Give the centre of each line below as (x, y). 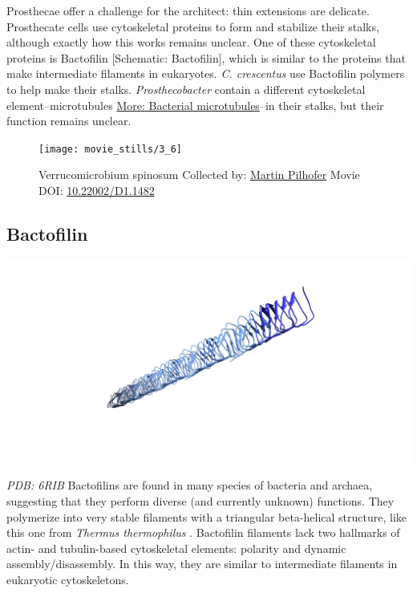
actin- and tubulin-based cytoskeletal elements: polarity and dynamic (176, 548)
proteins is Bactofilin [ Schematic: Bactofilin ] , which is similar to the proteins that (206, 57)
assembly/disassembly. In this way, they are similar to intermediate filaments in (202, 564)
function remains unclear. (69, 121)
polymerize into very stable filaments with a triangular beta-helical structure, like (207, 516)
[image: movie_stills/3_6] (110, 149)
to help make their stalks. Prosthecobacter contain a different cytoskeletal (186, 89)
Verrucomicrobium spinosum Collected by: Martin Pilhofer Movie (199, 175)
